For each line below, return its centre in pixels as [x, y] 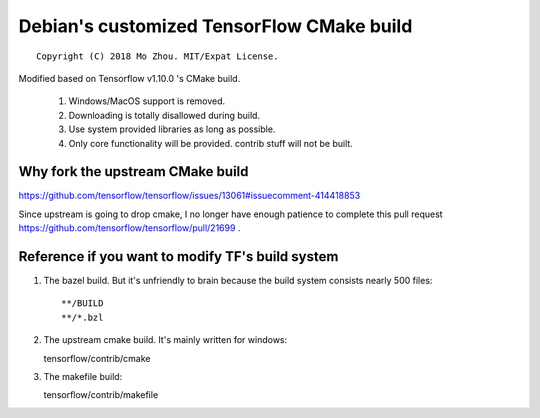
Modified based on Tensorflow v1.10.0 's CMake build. [129, 78]
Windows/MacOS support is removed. [147, 101]
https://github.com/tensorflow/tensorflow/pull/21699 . [129, 228]
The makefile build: [83, 377]
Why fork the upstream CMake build [133, 171]
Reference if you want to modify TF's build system [178, 256]
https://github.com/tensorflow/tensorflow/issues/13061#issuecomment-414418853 [189, 196]
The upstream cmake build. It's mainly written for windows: [165, 340]
